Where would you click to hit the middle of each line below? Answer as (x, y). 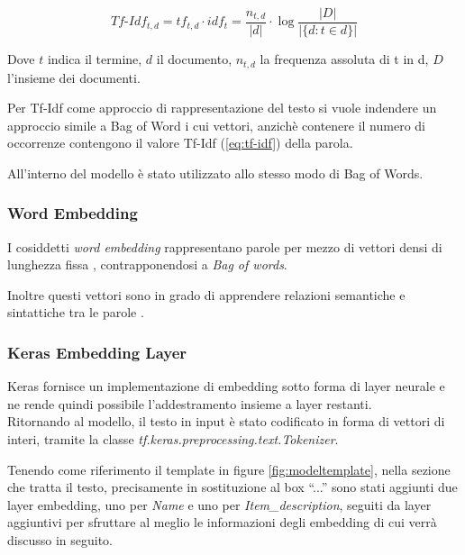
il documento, (194, 59)
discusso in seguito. (60, 540)
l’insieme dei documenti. (74, 77)
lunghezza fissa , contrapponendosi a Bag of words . (147, 264)
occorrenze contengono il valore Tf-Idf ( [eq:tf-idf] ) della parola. (180, 143)
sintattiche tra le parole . (76, 312)
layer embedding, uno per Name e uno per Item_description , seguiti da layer (219, 504)
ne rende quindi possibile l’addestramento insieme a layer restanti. (190, 403)
